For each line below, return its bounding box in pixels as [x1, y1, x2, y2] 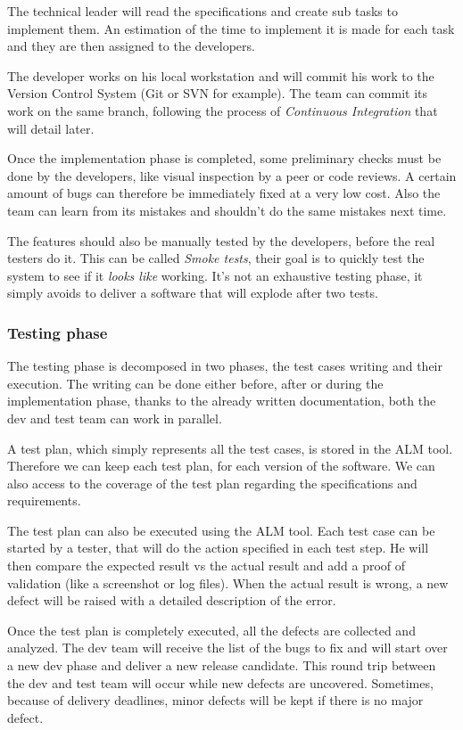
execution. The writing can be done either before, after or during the [7, 373, 384, 392]
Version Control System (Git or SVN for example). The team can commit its [7, 84, 428, 103]
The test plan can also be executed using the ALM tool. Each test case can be [7, 521, 435, 539]
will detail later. [7, 119, 95, 137]
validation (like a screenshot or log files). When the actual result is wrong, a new [7, 573, 449, 592]
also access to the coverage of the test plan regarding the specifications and [7, 473, 418, 492]
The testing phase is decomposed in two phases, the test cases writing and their [7, 357, 442, 375]
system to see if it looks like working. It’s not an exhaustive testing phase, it [7, 266, 423, 284]
